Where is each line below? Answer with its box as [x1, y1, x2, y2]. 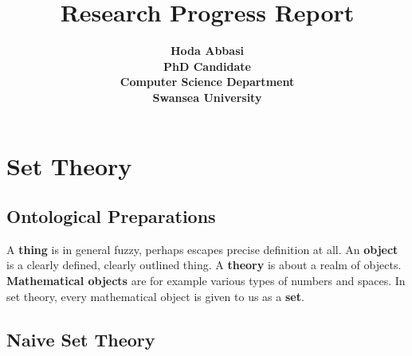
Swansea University [152, 88, 262, 105]
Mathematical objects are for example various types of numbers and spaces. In [6, 272, 406, 289]
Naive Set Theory [6, 327, 155, 351]
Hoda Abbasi [171, 42, 244, 59]
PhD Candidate [163, 57, 251, 74]
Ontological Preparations [6, 204, 216, 229]
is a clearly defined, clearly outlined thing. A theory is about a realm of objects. [6, 256, 402, 273]
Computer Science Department [120, 73, 295, 90]
